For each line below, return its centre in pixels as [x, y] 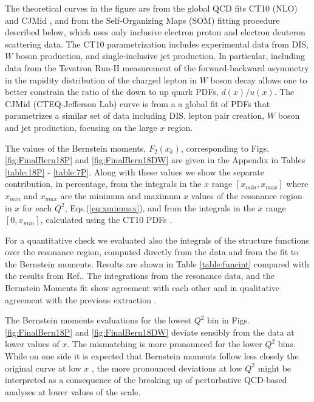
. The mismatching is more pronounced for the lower [165, 344]
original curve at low [43, 368]
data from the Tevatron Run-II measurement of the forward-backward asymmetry [157, 67]
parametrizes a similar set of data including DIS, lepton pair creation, [135, 115]
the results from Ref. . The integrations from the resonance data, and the [140, 276]
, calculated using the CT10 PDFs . [106, 220]
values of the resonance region [247, 195]
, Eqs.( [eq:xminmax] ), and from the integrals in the [160, 207]
